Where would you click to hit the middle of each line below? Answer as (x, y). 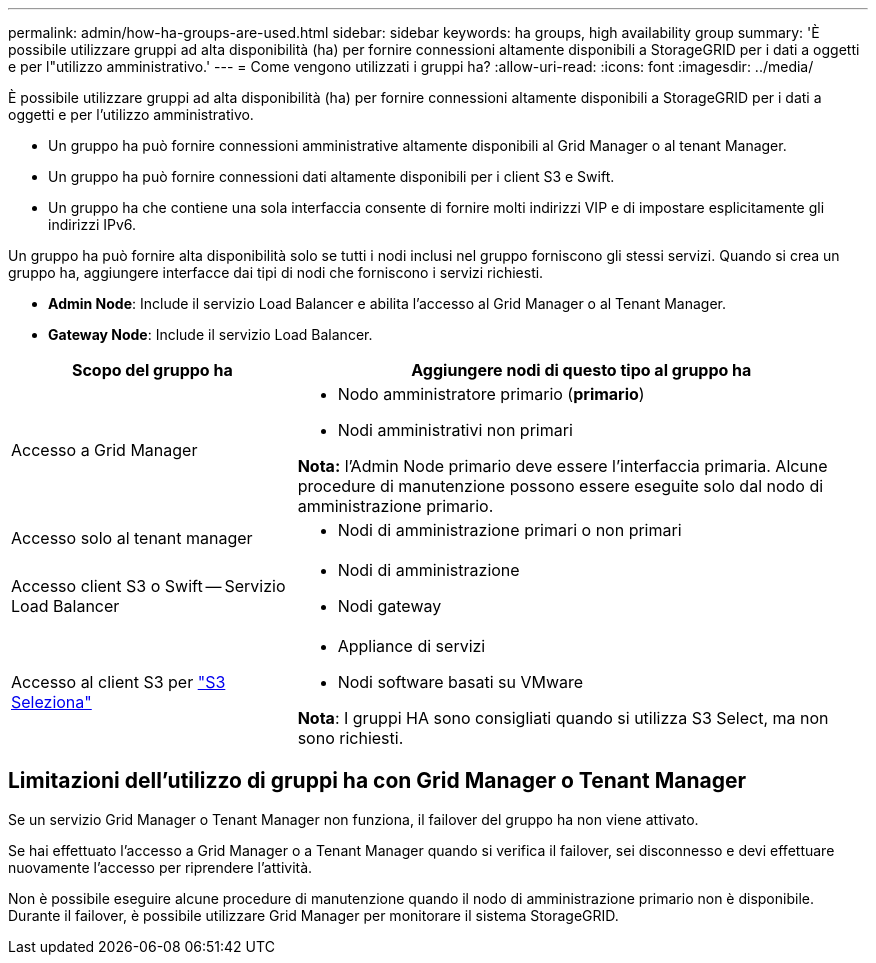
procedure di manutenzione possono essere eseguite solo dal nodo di (560, 486)
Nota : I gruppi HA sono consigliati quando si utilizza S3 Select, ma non (563, 718)
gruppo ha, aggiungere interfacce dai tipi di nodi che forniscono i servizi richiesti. (276, 272)
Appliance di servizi (411, 646)
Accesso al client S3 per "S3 (118, 682)
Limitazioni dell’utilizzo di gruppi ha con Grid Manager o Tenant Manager (377, 781)
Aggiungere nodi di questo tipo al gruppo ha (581, 370)
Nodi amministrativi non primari (455, 430)
